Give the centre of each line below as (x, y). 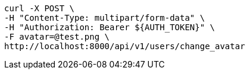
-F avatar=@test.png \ (57, 37)
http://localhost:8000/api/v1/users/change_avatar (125, 46)
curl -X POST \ (40, 8)
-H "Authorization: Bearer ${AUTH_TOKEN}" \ (110, 27)
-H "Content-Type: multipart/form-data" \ (105, 18)
